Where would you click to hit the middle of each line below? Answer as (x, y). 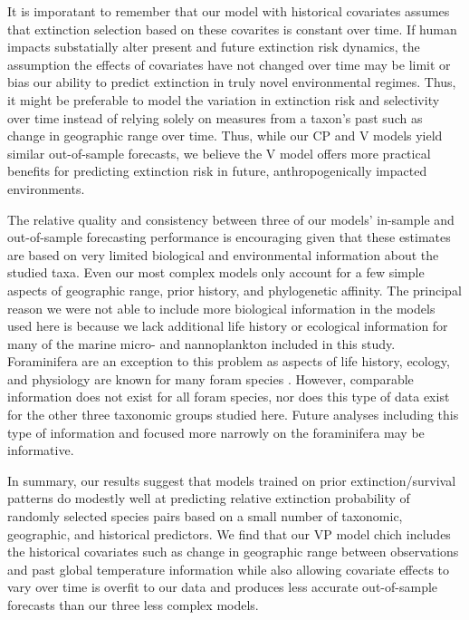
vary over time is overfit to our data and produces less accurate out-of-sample (223, 587)
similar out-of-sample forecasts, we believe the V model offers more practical (219, 153)
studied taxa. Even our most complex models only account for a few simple (216, 272)
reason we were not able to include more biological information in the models (221, 308)
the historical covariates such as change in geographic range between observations (233, 552)
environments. (46, 188)
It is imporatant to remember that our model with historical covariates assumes (229, 11)
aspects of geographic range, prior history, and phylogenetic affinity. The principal (234, 290)
